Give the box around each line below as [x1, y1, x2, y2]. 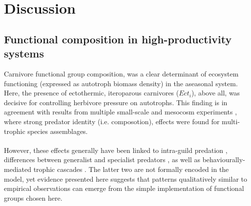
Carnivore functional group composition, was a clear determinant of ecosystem [4, 68, 239, 78]
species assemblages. [27, 126, 88, 136]
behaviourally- [202, 154, 245, 165]
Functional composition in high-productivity [4, 31, 232, 46]
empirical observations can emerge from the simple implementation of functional [4, 183, 244, 193]
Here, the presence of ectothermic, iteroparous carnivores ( [4, 88, 179, 98]
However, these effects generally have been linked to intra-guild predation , [4, 145, 228, 155]
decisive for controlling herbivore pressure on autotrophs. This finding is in [4, 97, 228, 107]
